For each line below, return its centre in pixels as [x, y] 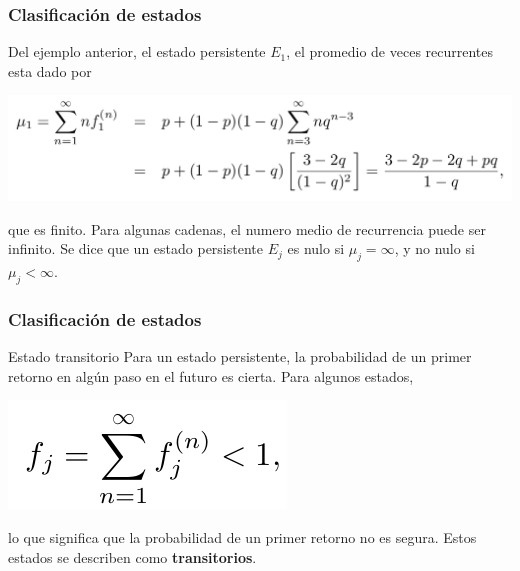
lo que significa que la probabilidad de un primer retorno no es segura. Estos [242, 537]
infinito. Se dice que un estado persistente [135, 248]
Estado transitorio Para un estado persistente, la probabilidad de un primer [240, 356]
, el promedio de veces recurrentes [390, 51]
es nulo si [316, 248]
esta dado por [50, 70]
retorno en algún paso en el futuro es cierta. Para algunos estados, [211, 375]
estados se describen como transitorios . [132, 556]
